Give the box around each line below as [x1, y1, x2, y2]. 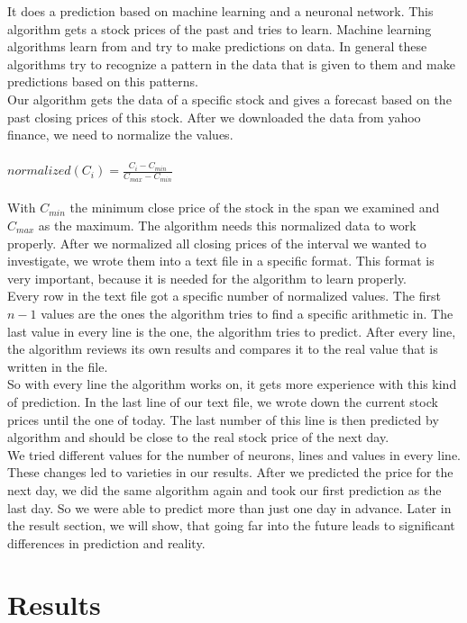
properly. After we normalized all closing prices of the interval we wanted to [7, 233, 426, 252]
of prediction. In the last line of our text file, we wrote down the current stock [7, 392, 438, 411]
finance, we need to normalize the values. [7, 125, 233, 144]
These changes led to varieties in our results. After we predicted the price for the [7, 463, 453, 482]
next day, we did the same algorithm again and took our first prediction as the [7, 480, 442, 499]
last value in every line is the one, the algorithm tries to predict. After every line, [7, 321, 456, 340]
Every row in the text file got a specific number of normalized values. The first [7, 286, 441, 305]
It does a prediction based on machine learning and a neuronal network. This [7, 2, 434, 20]
